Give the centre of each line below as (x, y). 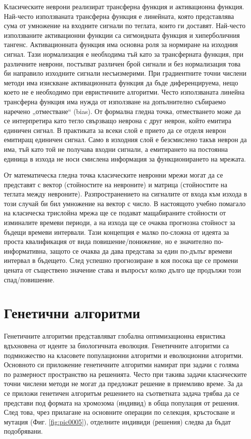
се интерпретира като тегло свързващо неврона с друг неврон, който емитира (118, 121)
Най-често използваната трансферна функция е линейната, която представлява (119, 16)
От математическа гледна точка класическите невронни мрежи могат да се (113, 175)
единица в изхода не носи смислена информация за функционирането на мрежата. (125, 158)
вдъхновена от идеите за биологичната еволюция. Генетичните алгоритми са (117, 345)
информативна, (26, 251)
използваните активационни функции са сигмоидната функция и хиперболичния (122, 35)
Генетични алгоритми (72, 313)
